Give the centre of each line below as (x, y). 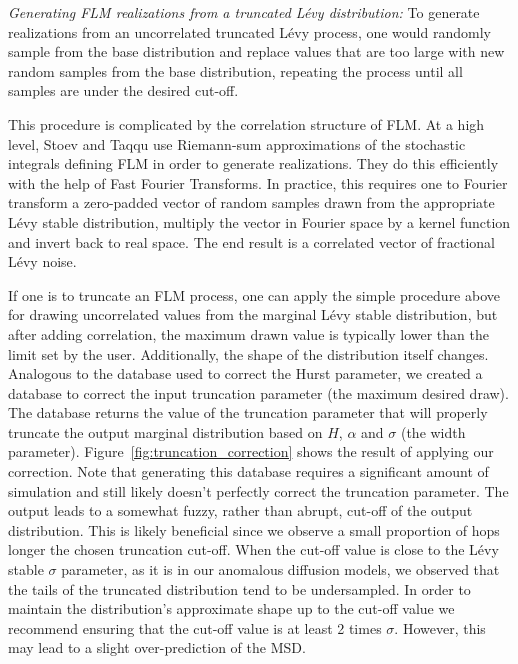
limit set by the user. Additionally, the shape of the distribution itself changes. (248, 353)
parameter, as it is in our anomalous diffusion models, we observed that (280, 569)
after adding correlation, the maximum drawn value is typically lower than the (248, 333)
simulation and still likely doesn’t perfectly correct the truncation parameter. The (258, 490)
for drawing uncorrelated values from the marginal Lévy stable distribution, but (253, 314)
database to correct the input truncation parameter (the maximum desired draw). (258, 392)
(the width (433, 431)
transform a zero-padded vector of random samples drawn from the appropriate (251, 202)
